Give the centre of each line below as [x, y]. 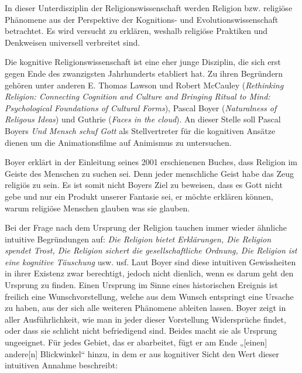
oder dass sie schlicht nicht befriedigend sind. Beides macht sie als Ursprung [141, 331]
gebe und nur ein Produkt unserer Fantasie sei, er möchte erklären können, [139, 196]
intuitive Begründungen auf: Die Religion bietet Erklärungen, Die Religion [138, 239]
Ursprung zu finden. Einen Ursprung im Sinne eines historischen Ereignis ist [141, 285]
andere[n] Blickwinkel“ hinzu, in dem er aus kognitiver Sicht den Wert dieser [142, 353]
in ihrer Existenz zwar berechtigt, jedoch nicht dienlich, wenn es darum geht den [149, 273]
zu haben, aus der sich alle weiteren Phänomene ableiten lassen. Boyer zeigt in [145, 308]
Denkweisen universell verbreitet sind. [73, 42]
